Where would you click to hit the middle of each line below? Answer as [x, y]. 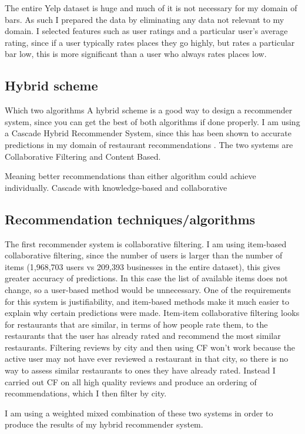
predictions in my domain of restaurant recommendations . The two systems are [149, 144]
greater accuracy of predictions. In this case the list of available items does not [146, 278]
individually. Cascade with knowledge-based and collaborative [116, 187]
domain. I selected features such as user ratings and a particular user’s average [146, 31]
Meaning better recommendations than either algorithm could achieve [130, 176]
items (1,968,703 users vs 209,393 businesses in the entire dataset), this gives [143, 266]
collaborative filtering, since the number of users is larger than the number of [144, 255]
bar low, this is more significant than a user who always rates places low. [136, 54]
